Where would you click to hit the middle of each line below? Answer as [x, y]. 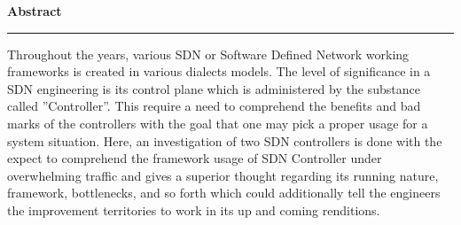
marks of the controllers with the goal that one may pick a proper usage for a [218, 123]
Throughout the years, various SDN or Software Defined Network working [208, 54]
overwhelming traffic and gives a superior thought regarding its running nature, [223, 175]
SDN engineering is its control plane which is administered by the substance [214, 88]
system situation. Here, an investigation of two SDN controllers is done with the [225, 140]
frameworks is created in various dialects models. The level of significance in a [219, 71]
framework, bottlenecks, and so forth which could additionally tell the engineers [224, 193]
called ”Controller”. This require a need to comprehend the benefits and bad [214, 106]
